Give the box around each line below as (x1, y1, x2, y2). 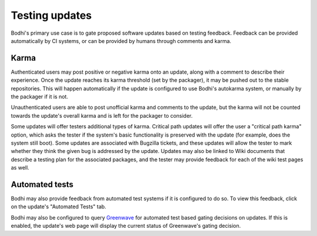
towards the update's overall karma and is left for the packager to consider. (11, 112, 193, 119)
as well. (11, 164, 29, 171)
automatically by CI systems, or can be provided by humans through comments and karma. (11, 37, 232, 44)
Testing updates (11, 9, 92, 22)
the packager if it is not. (11, 93, 69, 100)
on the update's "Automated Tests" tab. (11, 203, 107, 210)
